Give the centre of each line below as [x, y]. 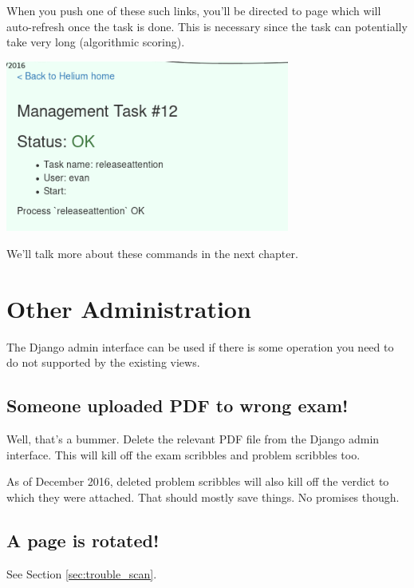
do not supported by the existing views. [103, 362]
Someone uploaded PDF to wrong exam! [177, 405]
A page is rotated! [83, 540]
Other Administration [129, 308]
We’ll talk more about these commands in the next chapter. [152, 254]
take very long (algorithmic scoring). [96, 42]
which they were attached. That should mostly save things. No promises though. [203, 497]
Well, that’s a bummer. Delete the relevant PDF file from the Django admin [193, 439]
